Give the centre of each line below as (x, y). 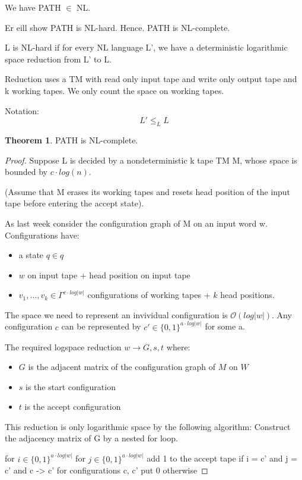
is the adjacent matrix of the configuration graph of (122, 367)
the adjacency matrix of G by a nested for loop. (91, 438)
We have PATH (33, 7)
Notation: (22, 110)
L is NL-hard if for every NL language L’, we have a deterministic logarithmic (146, 47)
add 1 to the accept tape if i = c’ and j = (222, 458)
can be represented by (101, 326)
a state (31, 255)
